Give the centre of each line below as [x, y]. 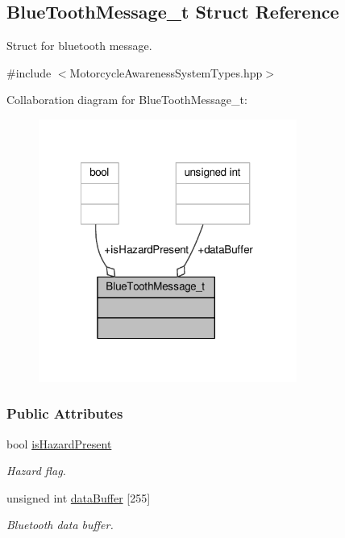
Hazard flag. [36, 471]
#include [29, 72]
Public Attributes [65, 413]
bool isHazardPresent [59, 443]
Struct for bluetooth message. [79, 46]
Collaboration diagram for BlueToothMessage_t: [127, 100]
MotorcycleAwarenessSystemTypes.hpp [166, 72]
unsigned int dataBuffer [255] [79, 497]
